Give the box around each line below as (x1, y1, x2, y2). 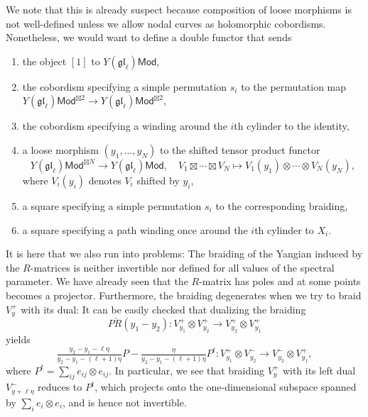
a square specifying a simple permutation (22, 198, 202, 213)
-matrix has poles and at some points (199, 274, 361, 289)
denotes (88, 172, 121, 187)
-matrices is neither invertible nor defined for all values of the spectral (30, 260, 335, 274)
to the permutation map (241, 79, 347, 94)
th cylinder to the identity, (234, 118, 350, 133)
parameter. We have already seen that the (6, 274, 188, 289)
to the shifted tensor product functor (160, 142, 320, 157)
